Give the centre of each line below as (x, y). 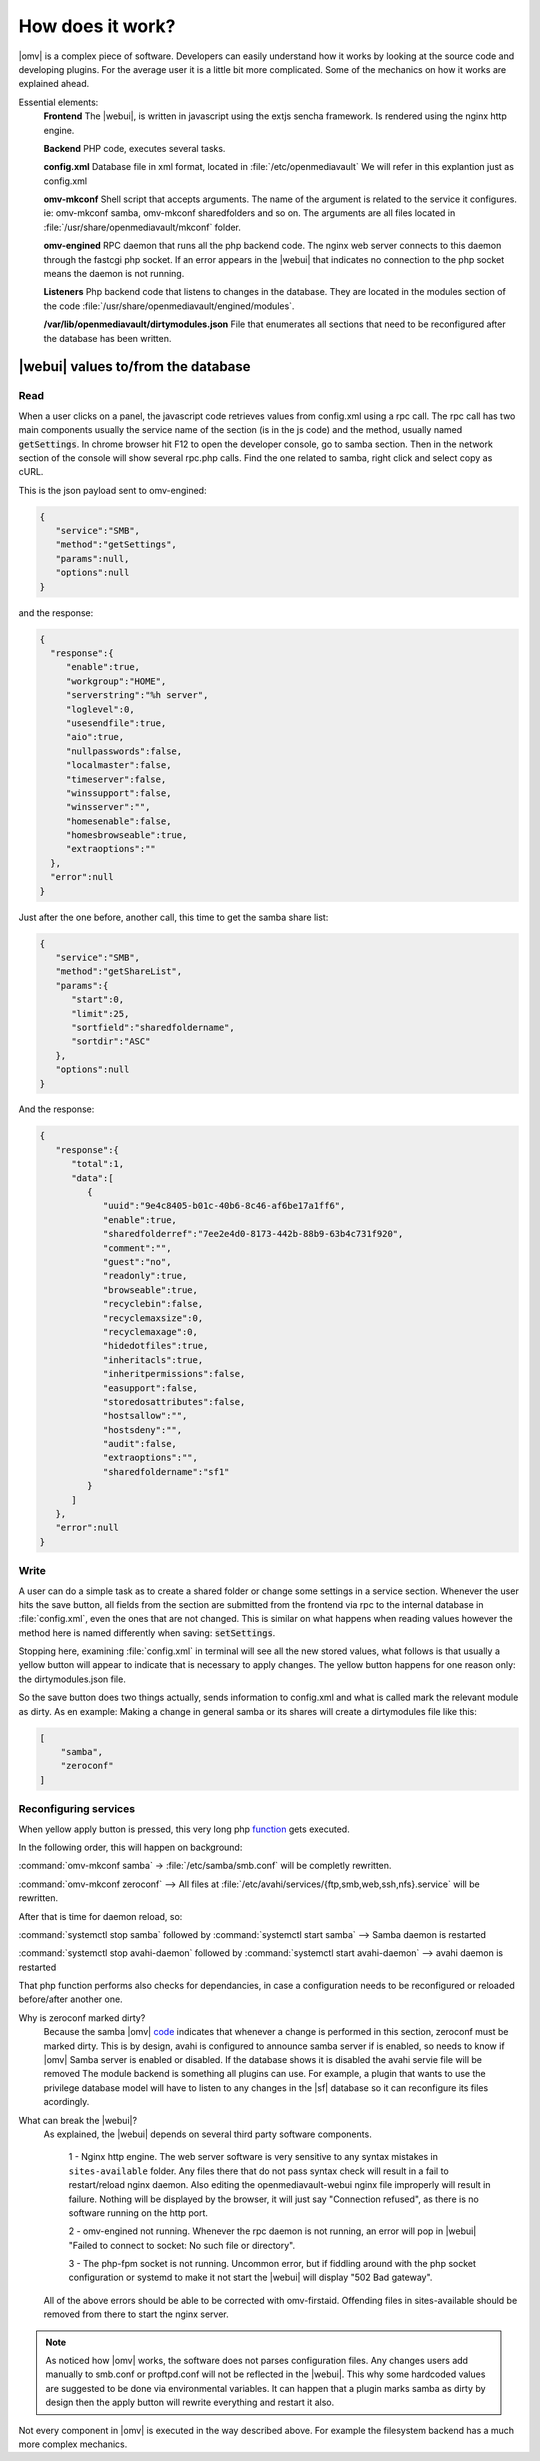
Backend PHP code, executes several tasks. (134, 148)
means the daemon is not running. (114, 274)
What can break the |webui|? (78, 2120)
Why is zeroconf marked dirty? (82, 2017)
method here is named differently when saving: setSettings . (147, 1632)
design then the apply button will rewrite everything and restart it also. (190, 2402)
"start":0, (98, 999)
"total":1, (98, 1164)
